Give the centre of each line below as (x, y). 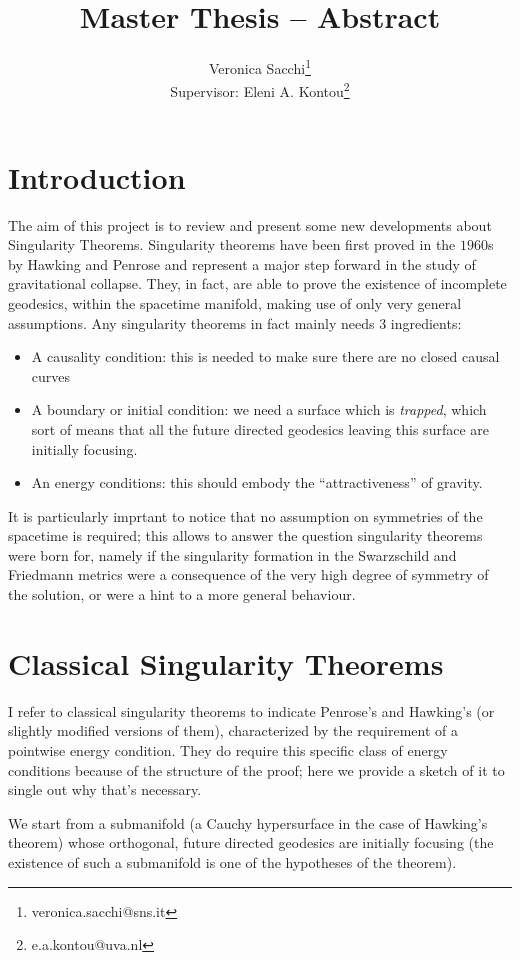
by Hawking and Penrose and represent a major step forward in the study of (242, 263)
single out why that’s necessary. (105, 789)
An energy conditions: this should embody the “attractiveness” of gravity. (257, 482)
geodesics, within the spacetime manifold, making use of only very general (235, 302)
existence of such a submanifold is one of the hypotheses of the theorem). (232, 861)
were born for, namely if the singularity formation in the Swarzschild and (232, 554)
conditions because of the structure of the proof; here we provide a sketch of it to (256, 769)
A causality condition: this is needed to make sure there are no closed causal (265, 356)
